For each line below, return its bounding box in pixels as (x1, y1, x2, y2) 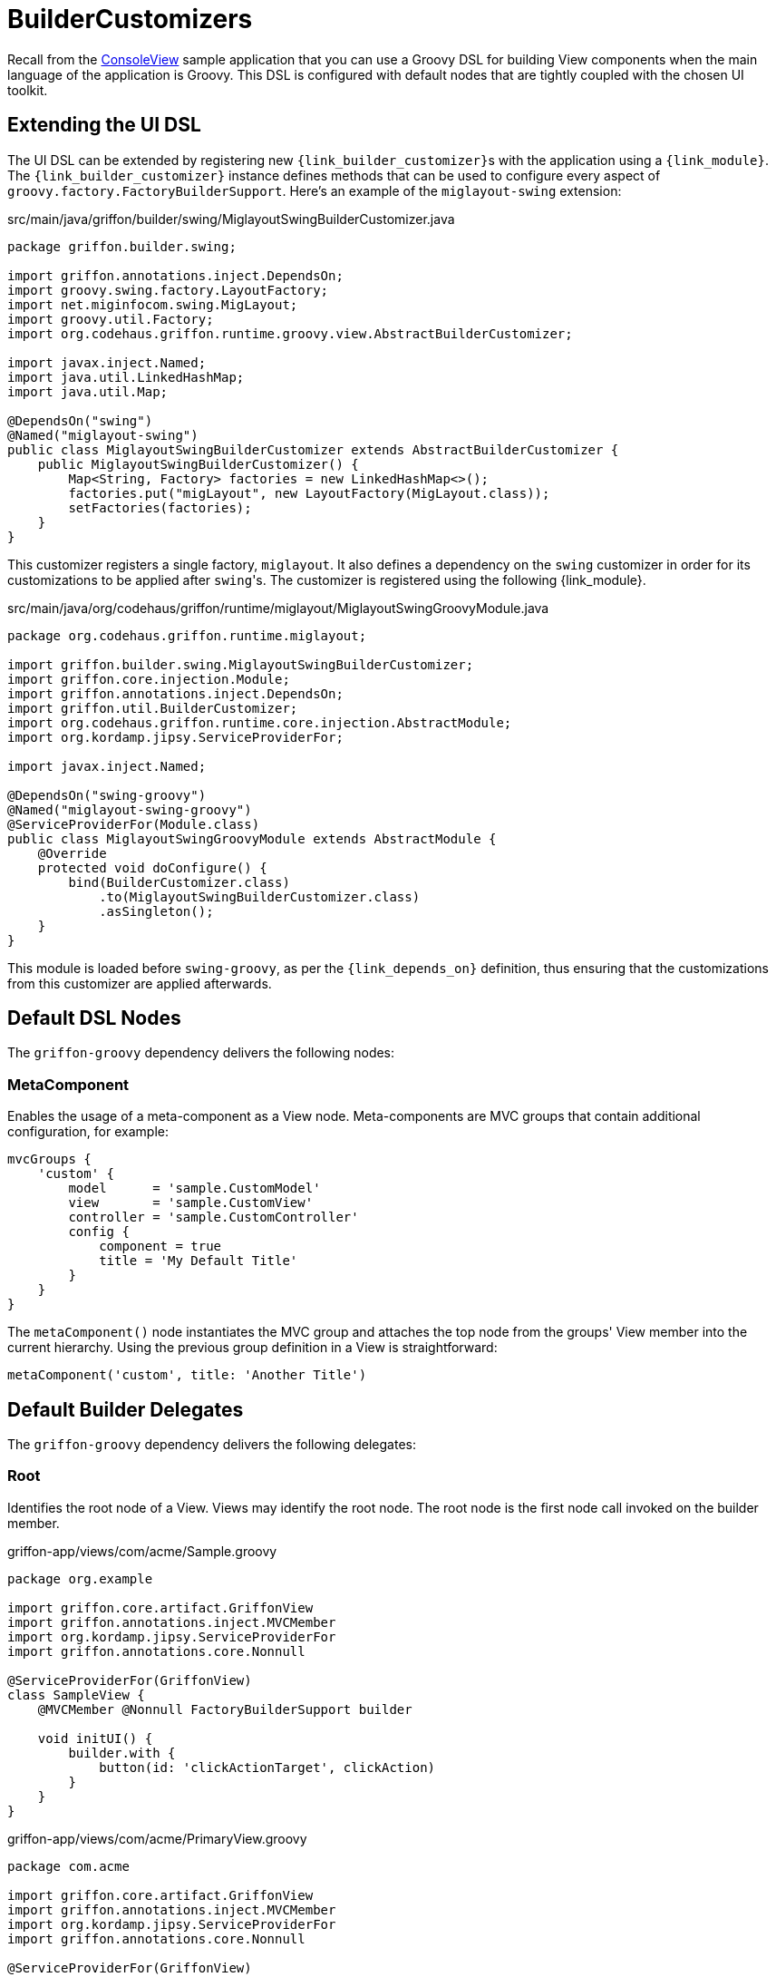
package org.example (7, 1571, 153, 1586)
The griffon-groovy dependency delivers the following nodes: (7, 1045, 395, 1061)
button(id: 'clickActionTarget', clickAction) (99, 1759, 436, 1775)
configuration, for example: (7, 1124, 169, 1140)
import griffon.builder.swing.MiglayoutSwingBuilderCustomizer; (7, 657, 474, 672)
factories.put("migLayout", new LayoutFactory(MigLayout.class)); (68, 485, 550, 501)
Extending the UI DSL (7, 113, 201, 137)
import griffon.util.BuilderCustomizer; (7, 700, 298, 716)
